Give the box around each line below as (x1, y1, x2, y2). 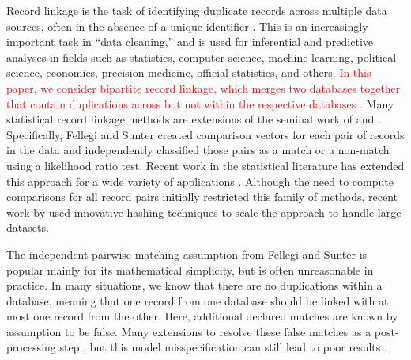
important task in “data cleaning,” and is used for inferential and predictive (6, 33, 373, 50)
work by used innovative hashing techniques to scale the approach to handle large (6, 203, 402, 220)
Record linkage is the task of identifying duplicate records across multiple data (6, 2, 387, 18)
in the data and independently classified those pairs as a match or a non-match (6, 142, 390, 158)
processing (6, 339, 56, 355)
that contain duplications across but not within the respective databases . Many (6, 95, 394, 112)
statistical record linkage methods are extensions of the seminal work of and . (6, 111, 381, 127)
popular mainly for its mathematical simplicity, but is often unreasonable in (6, 261, 374, 278)
